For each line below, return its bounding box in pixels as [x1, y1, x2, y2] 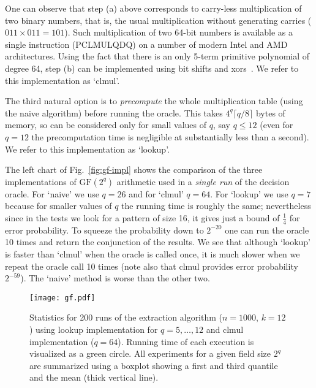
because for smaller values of [5, 199, 112, 212]
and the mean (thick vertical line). [29, 371, 159, 384]
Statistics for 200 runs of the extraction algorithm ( [29, 311, 223, 324]
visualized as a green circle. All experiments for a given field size [29, 347, 271, 360]
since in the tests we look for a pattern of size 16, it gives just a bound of [5, 211, 280, 224]
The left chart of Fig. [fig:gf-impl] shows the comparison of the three [5, 163, 263, 176]
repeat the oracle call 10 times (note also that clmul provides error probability [5, 259, 298, 272]
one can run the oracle [225, 223, 309, 236]
